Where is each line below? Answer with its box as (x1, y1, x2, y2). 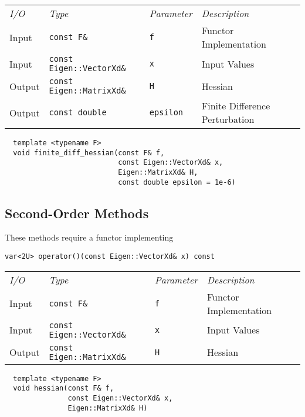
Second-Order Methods (5, 204, 149, 222)
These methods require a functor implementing (5, 231, 174, 243)
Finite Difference (201, 99, 270, 112)
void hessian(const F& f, (13, 384, 114, 393)
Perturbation (201, 112, 255, 126)
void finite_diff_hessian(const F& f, (13, 148, 165, 157)
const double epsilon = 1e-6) (118, 178, 236, 186)
